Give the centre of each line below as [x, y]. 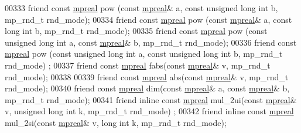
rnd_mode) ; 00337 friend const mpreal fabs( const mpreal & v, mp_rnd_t [138, 65]
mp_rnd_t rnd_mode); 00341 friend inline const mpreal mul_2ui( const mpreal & [151, 99]
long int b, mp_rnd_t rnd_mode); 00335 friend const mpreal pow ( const [136, 31]
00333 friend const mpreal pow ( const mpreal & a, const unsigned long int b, [141, 8]
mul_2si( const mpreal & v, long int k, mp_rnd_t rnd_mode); [116, 122]
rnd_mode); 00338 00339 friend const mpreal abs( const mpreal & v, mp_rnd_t [147, 76]
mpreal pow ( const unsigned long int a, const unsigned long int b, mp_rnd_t [144, 54]
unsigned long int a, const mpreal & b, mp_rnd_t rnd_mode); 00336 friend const [151, 42]
